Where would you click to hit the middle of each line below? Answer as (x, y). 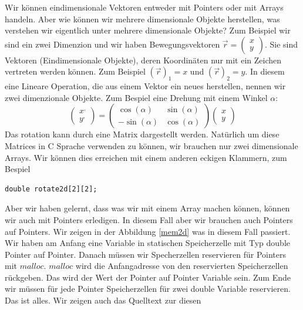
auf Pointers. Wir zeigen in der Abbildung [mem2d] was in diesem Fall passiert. (148, 231)
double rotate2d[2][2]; (51, 189)
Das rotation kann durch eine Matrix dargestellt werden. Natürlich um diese (142, 134)
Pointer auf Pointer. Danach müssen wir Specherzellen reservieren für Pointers (145, 254)
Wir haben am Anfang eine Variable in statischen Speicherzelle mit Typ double (148, 243)
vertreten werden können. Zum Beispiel (75, 71)
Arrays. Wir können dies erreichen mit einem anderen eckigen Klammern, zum (146, 157)
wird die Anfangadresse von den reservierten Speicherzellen (182, 266)
